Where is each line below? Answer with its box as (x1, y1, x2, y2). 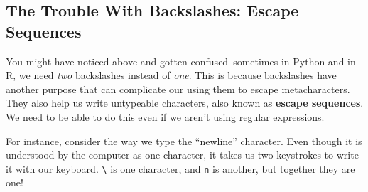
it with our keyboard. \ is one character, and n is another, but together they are (6, 161, 355, 176)
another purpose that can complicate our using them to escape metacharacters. (6, 81, 350, 96)
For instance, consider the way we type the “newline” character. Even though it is (6, 133, 362, 148)
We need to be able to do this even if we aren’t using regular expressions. (6, 109, 325, 124)
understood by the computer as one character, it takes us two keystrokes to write (6, 147, 359, 162)
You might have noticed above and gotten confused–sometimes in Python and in (6, 53, 356, 68)
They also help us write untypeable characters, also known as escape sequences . (6, 95, 364, 110)
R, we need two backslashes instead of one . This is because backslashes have (6, 68, 337, 82)
